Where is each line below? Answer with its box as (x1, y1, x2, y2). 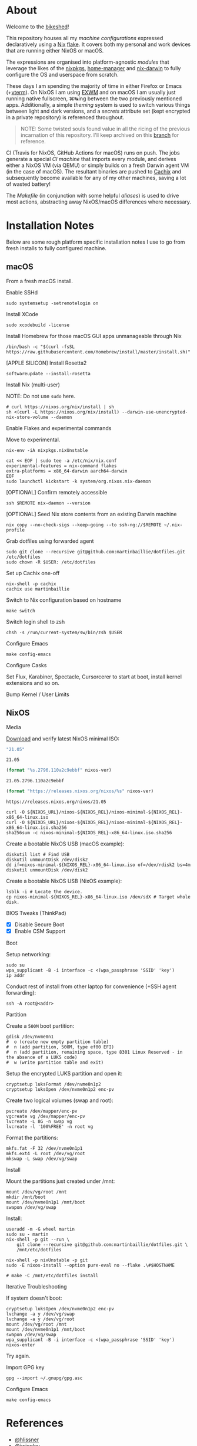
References (6, 1417, 64, 1430)
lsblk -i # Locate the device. (6, 889, 83, 895)
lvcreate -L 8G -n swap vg (6, 1119, 72, 1124)
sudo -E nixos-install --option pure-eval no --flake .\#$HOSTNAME (6, 1263, 175, 1268)
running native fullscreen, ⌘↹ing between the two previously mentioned (6, 95, 182, 102)
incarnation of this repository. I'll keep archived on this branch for (20, 131, 179, 139)
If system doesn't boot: (6, 1294, 62, 1301)
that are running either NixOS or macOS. (6, 47, 104, 54)
